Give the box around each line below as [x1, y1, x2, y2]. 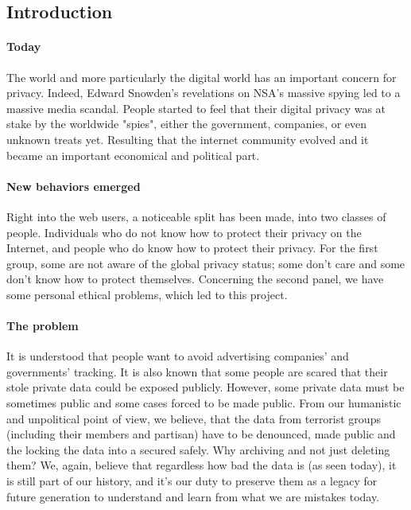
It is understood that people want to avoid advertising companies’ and [6, 348, 349, 364]
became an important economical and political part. [6, 146, 260, 163]
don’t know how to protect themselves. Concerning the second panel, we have [6, 271, 384, 287]
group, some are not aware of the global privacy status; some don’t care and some [6, 255, 405, 271]
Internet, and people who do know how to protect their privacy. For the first [6, 239, 378, 256]
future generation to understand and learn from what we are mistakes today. [6, 488, 380, 504]
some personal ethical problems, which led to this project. [6, 286, 288, 302]
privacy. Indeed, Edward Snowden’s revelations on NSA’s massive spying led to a [6, 84, 401, 101]
